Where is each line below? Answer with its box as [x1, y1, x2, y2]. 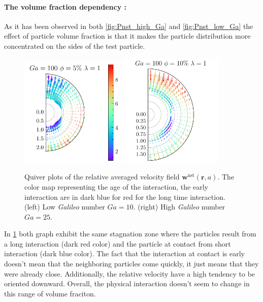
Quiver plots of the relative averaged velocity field [24, 171, 180, 182]
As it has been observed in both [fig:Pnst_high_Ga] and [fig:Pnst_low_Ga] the [4, 20, 253, 31]
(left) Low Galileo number [24, 201, 105, 212]
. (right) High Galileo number [133, 201, 225, 212]
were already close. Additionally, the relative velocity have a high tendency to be [4, 268, 255, 279]
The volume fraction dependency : [4, 1, 126, 12]
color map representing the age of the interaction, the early [24, 181, 208, 192]
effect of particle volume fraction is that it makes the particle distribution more [4, 31, 251, 41]
